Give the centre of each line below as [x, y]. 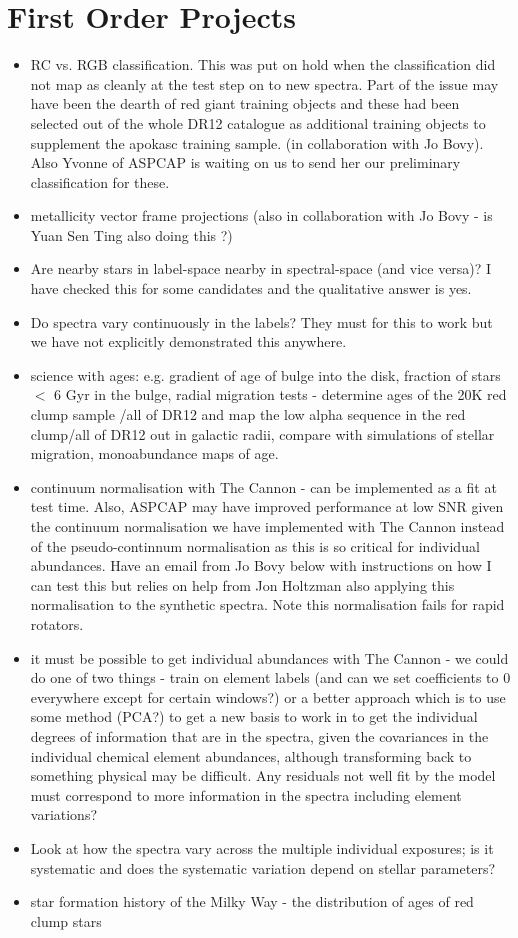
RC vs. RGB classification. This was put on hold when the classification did [263, 64]
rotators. [57, 623]
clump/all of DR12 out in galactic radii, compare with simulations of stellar [262, 433]
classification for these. [100, 181]
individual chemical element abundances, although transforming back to [251, 755]
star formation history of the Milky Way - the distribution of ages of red [252, 901]
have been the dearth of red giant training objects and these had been [245, 103]
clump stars [66, 920]
